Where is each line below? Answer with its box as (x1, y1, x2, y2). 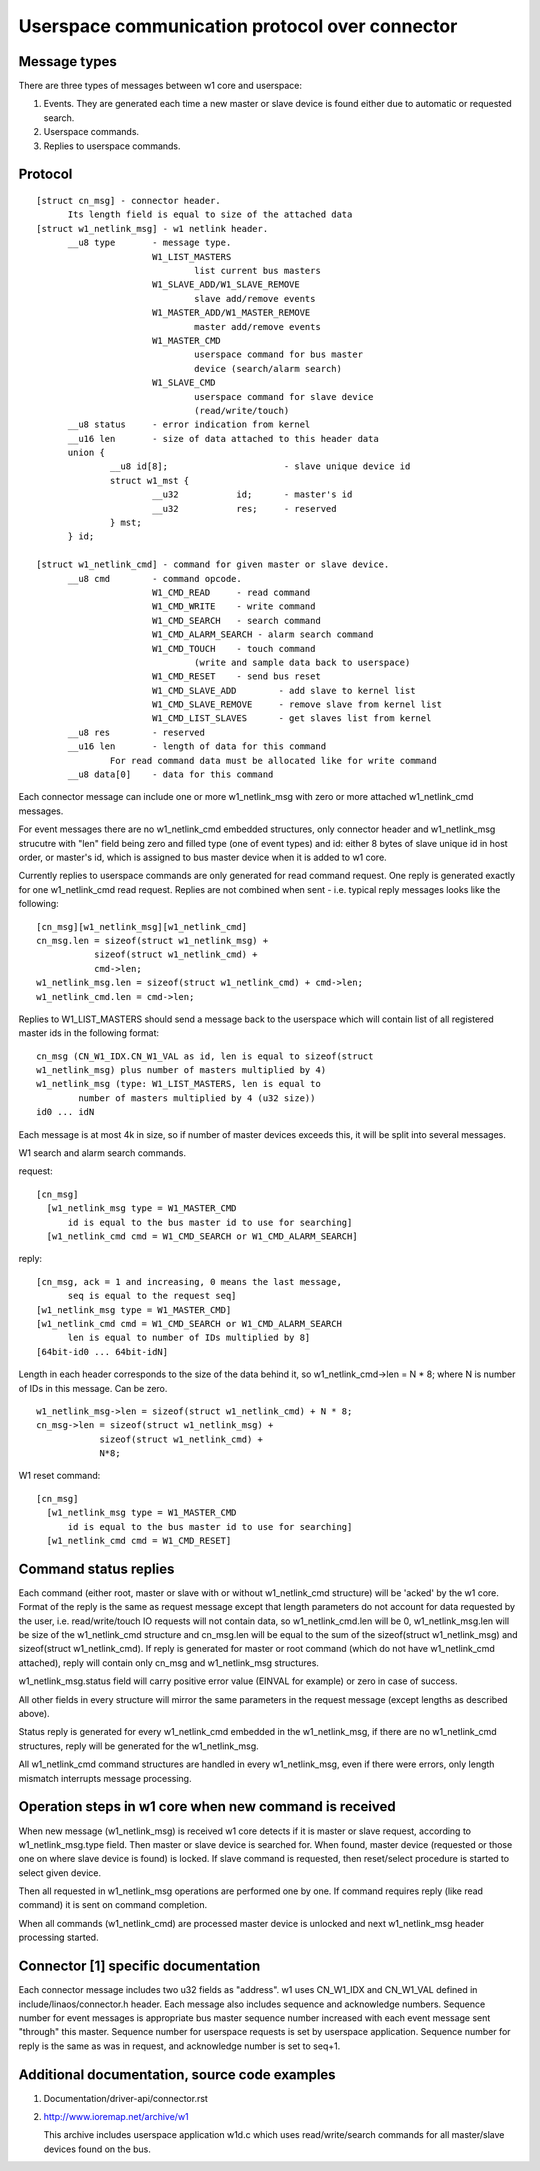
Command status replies (18, 1560, 175, 1577)
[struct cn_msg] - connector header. (36, 195, 222, 207)
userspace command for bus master (193, 349, 364, 360)
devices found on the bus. (43, 2143, 152, 2155)
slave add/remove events (193, 293, 316, 304)
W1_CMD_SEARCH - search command (151, 615, 322, 626)
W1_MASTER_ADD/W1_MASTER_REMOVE (151, 307, 311, 319)
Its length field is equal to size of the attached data (67, 209, 353, 220)
